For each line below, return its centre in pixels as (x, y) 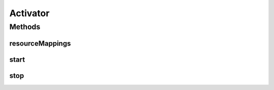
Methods (25, 27)
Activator (29, 13)
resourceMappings (40, 43)
